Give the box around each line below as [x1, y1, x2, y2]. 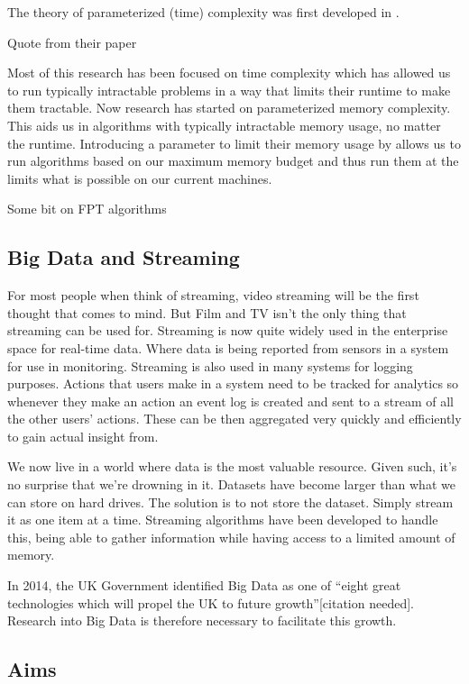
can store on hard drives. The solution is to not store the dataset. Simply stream [7, 492, 454, 511]
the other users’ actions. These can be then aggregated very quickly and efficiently [7, 409, 462, 428]
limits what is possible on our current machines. [7, 169, 272, 187]
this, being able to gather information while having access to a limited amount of [7, 527, 455, 546]
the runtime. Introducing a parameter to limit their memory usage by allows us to [7, 133, 461, 152]
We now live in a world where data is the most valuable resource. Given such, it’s [7, 457, 457, 476]
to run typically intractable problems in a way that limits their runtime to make [7, 80, 451, 99]
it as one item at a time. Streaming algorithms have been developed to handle [7, 510, 438, 529]
